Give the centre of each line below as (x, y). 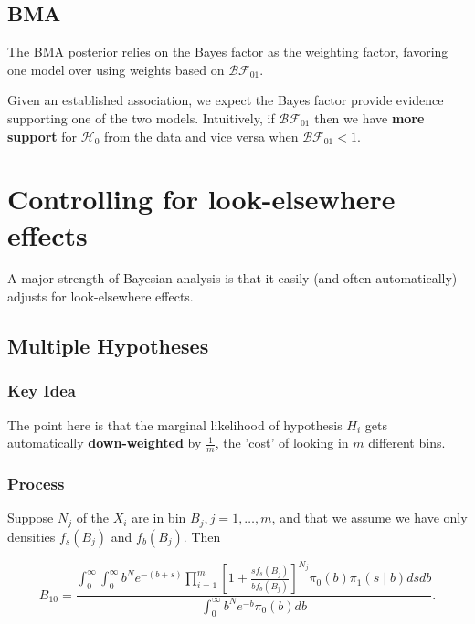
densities (32, 536)
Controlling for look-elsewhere (201, 199)
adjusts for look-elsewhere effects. (100, 296)
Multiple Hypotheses (108, 346)
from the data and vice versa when (201, 136)
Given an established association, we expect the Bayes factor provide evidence (226, 100)
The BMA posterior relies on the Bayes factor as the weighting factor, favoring (228, 52)
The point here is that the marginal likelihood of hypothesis (175, 424)
